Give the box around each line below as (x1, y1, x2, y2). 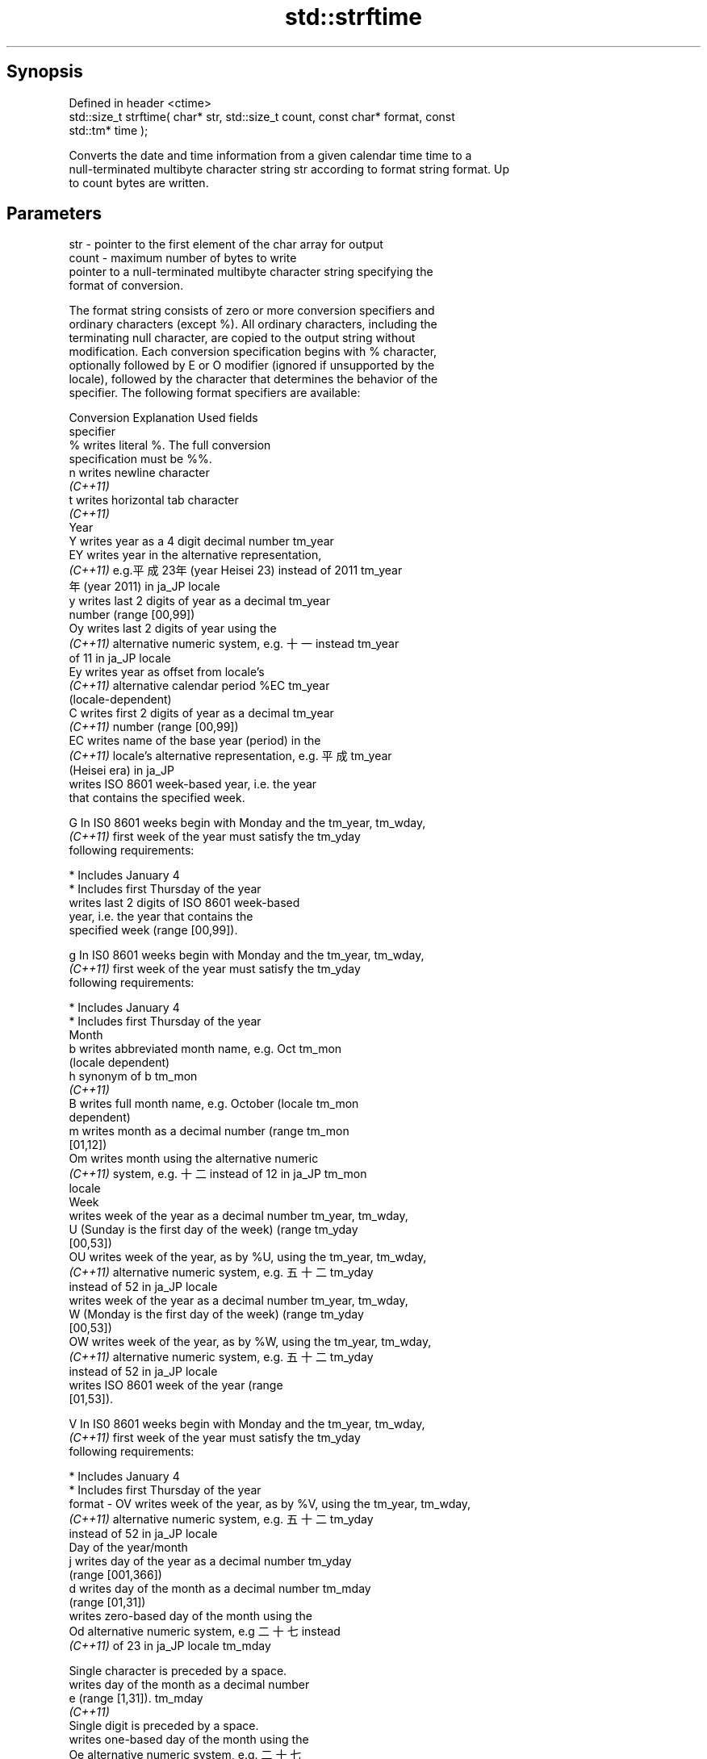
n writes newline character (69, 466, 210, 480)
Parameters (6, 203, 102, 224)
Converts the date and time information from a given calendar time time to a (69, 148, 472, 162)
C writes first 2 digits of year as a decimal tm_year (69, 706, 334, 721)
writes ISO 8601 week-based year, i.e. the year (69, 777, 317, 792)
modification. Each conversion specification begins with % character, (69, 345, 437, 359)
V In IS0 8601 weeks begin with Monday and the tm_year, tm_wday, (69, 1417, 425, 1431)
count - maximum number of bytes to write (69, 251, 297, 265)
